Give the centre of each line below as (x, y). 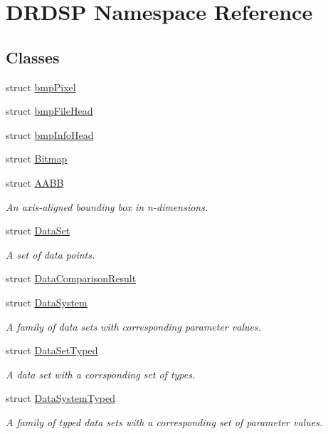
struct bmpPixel (41, 87)
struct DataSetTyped (52, 350)
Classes (33, 57)
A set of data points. (51, 254)
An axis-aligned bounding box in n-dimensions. (107, 206)
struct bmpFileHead (49, 111)
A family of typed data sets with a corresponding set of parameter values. (164, 422)
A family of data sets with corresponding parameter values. (133, 326)
